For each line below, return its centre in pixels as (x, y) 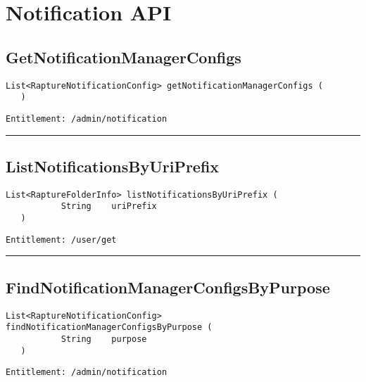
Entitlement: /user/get (61, 240)
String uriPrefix (109, 206)
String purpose (104, 339)
